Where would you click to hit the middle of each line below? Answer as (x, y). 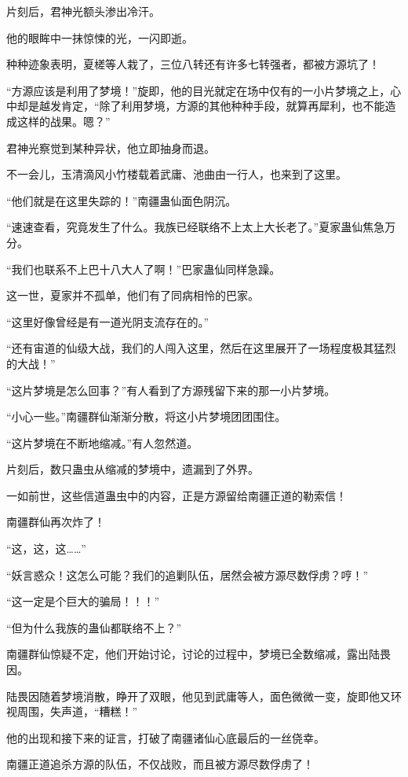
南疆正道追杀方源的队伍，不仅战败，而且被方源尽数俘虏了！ (160, 764)
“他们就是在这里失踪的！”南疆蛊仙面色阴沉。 (122, 200)
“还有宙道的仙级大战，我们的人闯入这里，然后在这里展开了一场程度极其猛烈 (201, 348)
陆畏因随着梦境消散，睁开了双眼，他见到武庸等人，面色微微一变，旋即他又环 (204, 696)
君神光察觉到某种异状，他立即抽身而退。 (111, 147)
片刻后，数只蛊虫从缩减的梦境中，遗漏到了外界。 (133, 469)
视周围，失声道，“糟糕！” (72, 711)
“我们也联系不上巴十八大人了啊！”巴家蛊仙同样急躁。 (144, 269)
